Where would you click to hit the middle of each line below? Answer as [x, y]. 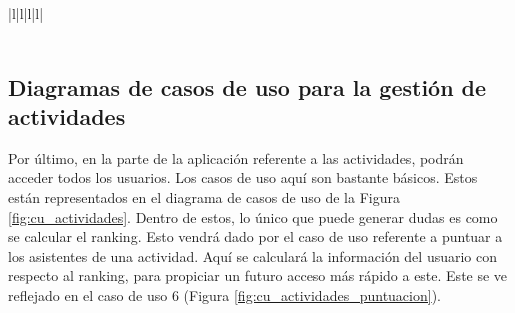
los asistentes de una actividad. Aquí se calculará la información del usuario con [253, 255]
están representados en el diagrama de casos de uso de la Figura [204, 196]
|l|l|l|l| [26, 13]
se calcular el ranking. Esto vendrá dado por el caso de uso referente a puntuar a [255, 236]
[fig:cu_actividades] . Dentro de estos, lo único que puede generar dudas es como [253, 216]
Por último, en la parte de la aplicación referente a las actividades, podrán [236, 157]
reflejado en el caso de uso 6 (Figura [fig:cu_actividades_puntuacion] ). [224, 294]
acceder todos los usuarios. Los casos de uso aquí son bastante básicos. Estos [243, 177]
